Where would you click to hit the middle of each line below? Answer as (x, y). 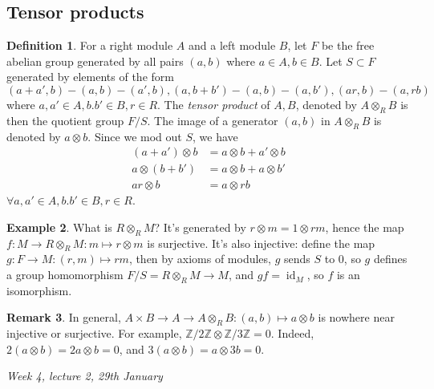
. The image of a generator (213, 120)
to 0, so (343, 259)
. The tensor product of (214, 104)
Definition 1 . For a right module (90, 45)
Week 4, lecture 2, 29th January (85, 376)
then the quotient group (65, 120)
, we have (215, 136)
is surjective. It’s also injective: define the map (261, 243)
